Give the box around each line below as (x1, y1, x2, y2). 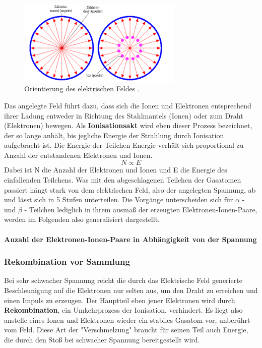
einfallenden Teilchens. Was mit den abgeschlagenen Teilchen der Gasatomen (4, 175, 241, 185)
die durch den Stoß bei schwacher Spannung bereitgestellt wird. (4, 334, 200, 345)
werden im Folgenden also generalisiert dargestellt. (4, 214, 160, 224)
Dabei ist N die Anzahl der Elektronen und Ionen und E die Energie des (4, 164, 227, 175)
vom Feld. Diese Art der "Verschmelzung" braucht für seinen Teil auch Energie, (4, 324, 248, 335)
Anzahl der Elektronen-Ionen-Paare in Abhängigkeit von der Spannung (4, 234, 257, 244)
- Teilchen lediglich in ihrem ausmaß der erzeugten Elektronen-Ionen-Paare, (24, 204, 257, 214)
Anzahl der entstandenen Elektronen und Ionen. (4, 149, 153, 160)
